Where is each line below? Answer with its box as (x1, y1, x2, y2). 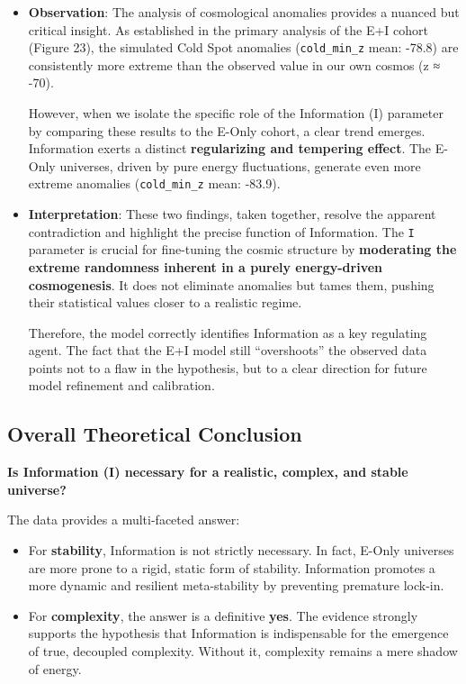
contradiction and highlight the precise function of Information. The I (28, 222, 415, 241)
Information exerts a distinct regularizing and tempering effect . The (28, 139, 432, 158)
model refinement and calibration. (28, 376, 215, 395)
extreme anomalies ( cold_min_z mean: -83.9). (28, 174, 281, 193)
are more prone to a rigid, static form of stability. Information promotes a (28, 558, 435, 577)
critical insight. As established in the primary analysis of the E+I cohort (28, 20, 428, 39)
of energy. (28, 659, 82, 678)
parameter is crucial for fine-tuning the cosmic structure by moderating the (28, 240, 457, 259)
